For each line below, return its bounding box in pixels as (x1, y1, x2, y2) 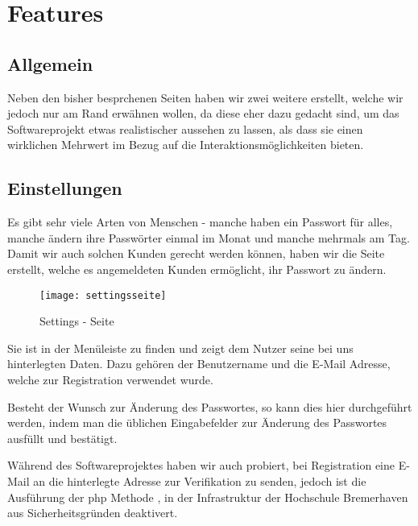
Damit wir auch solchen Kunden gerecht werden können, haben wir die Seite (7, 245, 385, 262)
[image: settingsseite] (39, 289, 167, 301)
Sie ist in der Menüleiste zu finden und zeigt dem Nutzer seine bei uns (7, 339, 354, 356)
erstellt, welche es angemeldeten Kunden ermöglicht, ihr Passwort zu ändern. (7, 260, 387, 277)
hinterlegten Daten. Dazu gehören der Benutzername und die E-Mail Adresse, (7, 355, 391, 372)
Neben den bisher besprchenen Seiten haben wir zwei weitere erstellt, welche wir (7, 89, 404, 106)
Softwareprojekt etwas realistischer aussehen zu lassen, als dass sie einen (7, 120, 363, 137)
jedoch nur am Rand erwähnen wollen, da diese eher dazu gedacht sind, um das (7, 105, 399, 122)
